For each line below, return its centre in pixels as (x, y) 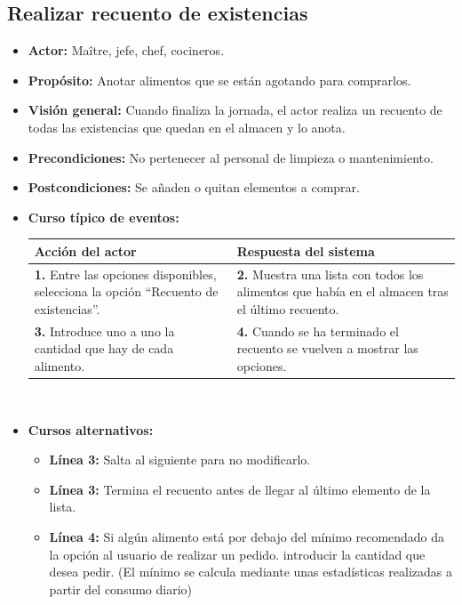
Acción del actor (85, 250)
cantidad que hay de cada (104, 348)
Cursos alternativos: (91, 429)
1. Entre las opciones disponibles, (125, 274)
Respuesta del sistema (306, 250)
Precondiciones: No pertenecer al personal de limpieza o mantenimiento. (231, 157)
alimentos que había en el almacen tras (343, 291)
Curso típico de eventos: (104, 217)
